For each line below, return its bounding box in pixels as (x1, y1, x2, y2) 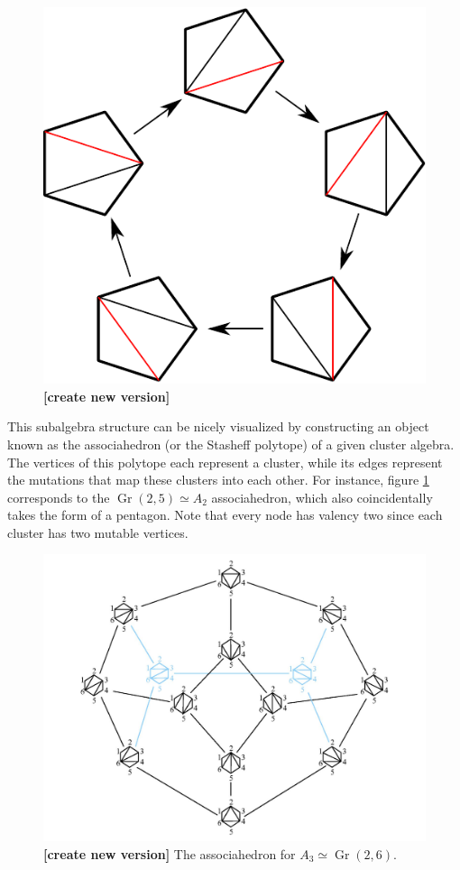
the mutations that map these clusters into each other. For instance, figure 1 (7, 470, 429, 489)
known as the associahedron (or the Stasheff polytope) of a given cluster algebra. (7, 434, 455, 453)
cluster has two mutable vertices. (7, 523, 189, 541)
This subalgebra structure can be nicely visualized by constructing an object (7, 417, 429, 436)
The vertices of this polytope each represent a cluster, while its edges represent (7, 452, 443, 471)
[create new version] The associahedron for (43, 844, 296, 863)
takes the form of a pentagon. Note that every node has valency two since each (7, 505, 443, 524)
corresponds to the (7, 487, 110, 506)
